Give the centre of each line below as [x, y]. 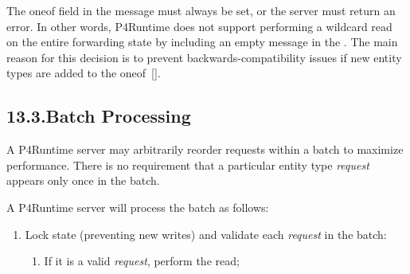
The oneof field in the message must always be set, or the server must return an [201, 10]
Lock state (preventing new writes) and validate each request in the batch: [206, 234]
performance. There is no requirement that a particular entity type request [188, 164]
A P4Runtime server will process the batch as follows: [138, 207]
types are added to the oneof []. [84, 73]
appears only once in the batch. [83, 180]
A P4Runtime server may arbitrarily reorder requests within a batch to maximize [205, 149]
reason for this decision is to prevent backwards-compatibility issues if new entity [204, 57]
